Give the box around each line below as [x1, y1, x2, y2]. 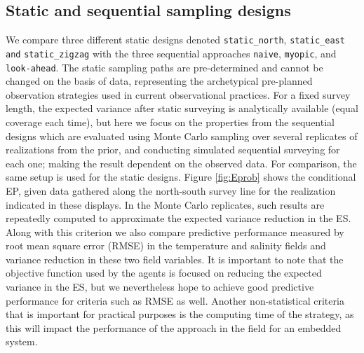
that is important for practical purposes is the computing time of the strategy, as [6, 307, 354, 321]
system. [6, 334, 38, 349]
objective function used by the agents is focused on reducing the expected [6, 265, 322, 280]
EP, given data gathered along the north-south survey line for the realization [6, 183, 336, 198]
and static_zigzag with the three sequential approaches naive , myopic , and [6, 46, 337, 60]
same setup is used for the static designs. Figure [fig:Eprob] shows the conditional [6, 169, 356, 184]
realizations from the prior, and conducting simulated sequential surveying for [6, 142, 340, 157]
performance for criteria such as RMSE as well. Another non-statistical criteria [6, 293, 344, 307]
